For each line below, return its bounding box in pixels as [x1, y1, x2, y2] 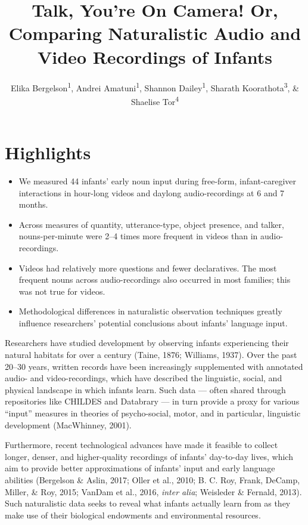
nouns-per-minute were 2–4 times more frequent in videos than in [18, 230, 258, 242]
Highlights [5, 140, 91, 164]
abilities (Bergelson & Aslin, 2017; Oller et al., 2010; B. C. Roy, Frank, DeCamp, [5, 474, 300, 486]
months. [18, 198, 48, 211]
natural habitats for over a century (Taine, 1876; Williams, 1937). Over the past [5, 348, 297, 361]
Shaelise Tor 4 [130, 93, 179, 107]
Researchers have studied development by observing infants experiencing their [5, 336, 289, 349]
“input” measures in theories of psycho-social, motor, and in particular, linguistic [5, 407, 301, 419]
